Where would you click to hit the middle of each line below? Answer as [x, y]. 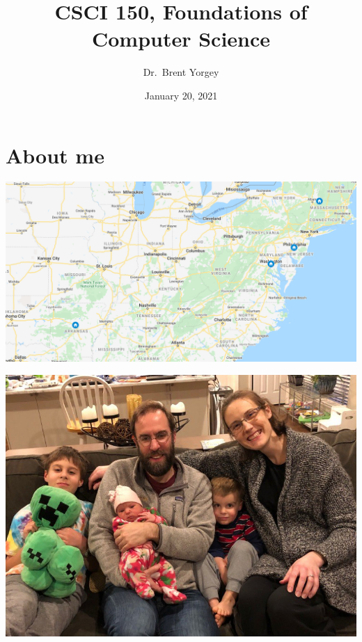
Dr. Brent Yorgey [181, 72]
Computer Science [181, 39]
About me [55, 155]
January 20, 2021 [181, 95]
